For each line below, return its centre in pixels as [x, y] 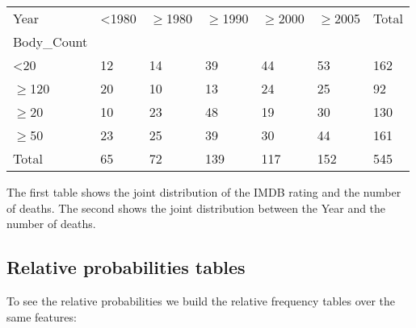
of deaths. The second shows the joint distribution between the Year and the [196, 208]
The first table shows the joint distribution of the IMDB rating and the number [204, 192]
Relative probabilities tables [126, 267]
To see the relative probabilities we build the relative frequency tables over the [201, 300]
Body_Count [50, 42]
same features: [42, 316]
